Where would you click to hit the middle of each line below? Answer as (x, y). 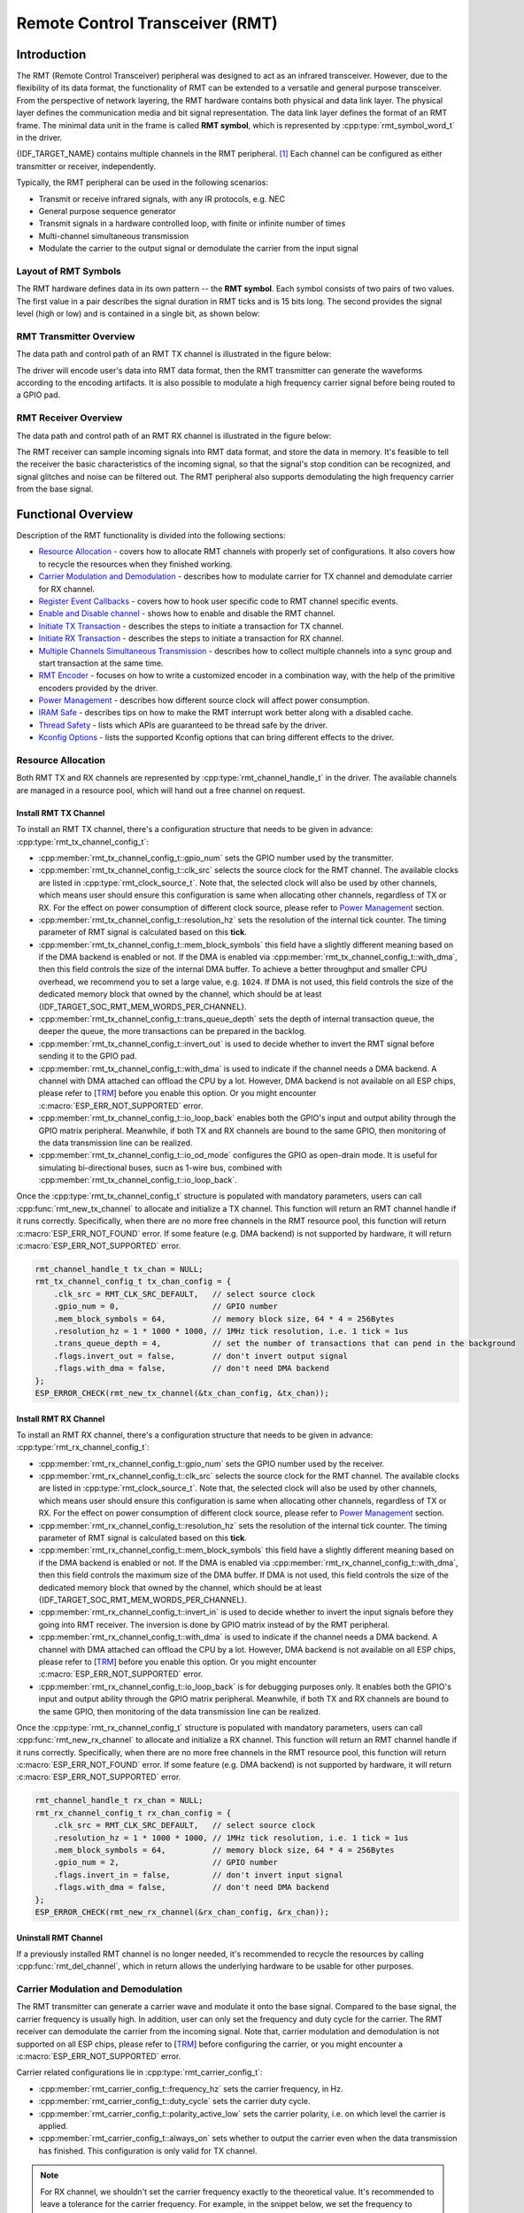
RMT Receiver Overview (69, 418)
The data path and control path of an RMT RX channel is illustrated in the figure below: (174, 436)
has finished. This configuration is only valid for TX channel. (148, 2150)
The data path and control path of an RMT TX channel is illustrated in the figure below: (174, 354)
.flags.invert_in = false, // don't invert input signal (198, 1875)
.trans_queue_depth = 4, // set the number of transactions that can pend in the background (285, 1344)
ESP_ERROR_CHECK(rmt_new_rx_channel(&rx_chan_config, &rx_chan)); (182, 1912)
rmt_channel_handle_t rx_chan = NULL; (119, 1800)
